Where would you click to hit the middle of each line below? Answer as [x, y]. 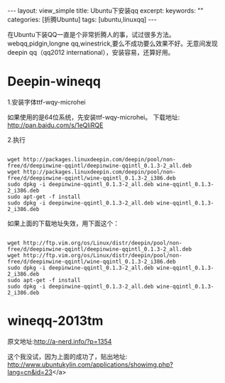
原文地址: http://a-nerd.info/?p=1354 [60, 341]
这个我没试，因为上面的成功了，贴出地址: [67, 356]
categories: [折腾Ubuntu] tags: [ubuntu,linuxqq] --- [82, 20]
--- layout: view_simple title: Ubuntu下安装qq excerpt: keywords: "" [105, 11]
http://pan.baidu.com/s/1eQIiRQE [55, 125]
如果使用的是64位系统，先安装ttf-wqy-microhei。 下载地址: [94, 117]
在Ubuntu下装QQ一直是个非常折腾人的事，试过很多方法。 [91, 34]
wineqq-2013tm [55, 321]
